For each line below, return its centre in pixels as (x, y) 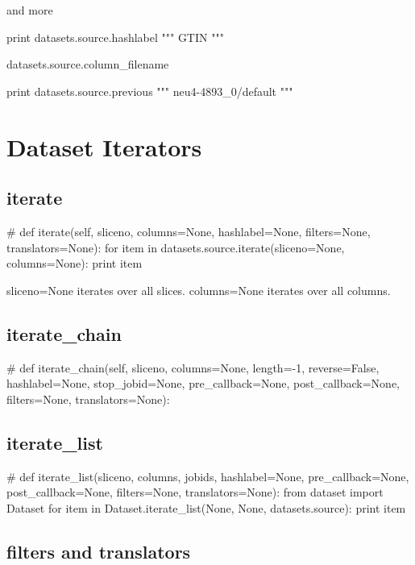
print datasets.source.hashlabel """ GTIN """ (115, 37)
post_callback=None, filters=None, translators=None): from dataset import (195, 492)
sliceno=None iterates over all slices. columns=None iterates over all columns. (199, 290)
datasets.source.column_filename (88, 64)
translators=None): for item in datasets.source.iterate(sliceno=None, (176, 247)
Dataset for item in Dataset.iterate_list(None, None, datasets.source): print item (206, 507)
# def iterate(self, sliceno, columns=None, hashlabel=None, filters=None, (189, 231)
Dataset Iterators (104, 146)
